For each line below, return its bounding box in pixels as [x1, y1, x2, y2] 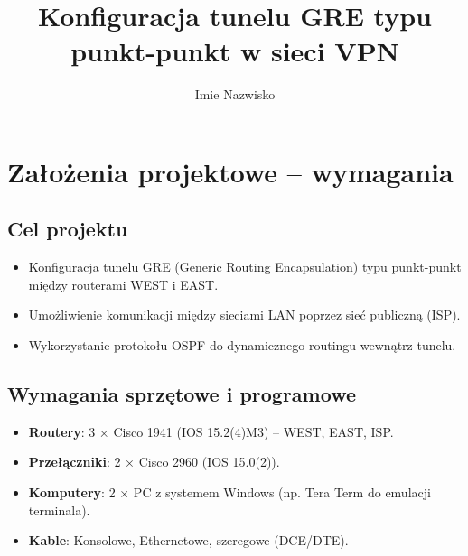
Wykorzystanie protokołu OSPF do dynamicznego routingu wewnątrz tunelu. [28, 336, 456, 355]
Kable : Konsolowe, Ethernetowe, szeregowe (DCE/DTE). [28, 531, 349, 550]
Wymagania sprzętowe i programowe [7, 380, 356, 408]
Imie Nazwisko [194, 85, 276, 104]
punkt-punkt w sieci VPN [70, 32, 399, 69]
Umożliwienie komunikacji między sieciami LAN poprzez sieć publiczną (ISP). [28, 305, 461, 324]
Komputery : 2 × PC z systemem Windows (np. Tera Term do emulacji [28, 483, 431, 502]
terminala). [28, 500, 90, 519]
